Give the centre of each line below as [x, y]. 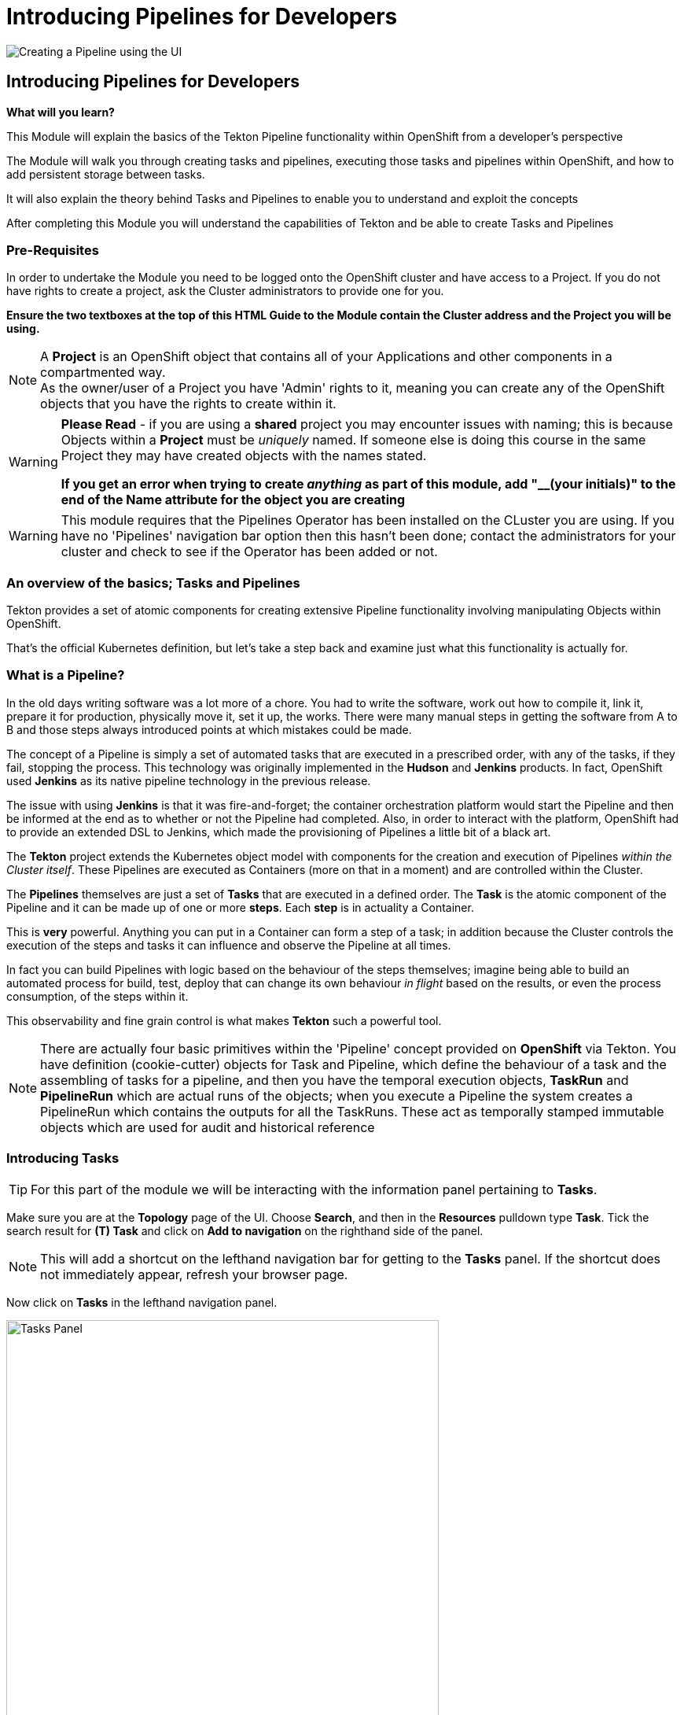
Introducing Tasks [63, 1158]
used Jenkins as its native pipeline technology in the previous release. [189, 780]
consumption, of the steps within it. [97, 996]
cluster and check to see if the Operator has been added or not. [249, 552]
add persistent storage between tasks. [106, 174]
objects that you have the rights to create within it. [188, 404]
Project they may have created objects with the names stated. [244, 456]
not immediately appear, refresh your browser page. [194, 1274]
